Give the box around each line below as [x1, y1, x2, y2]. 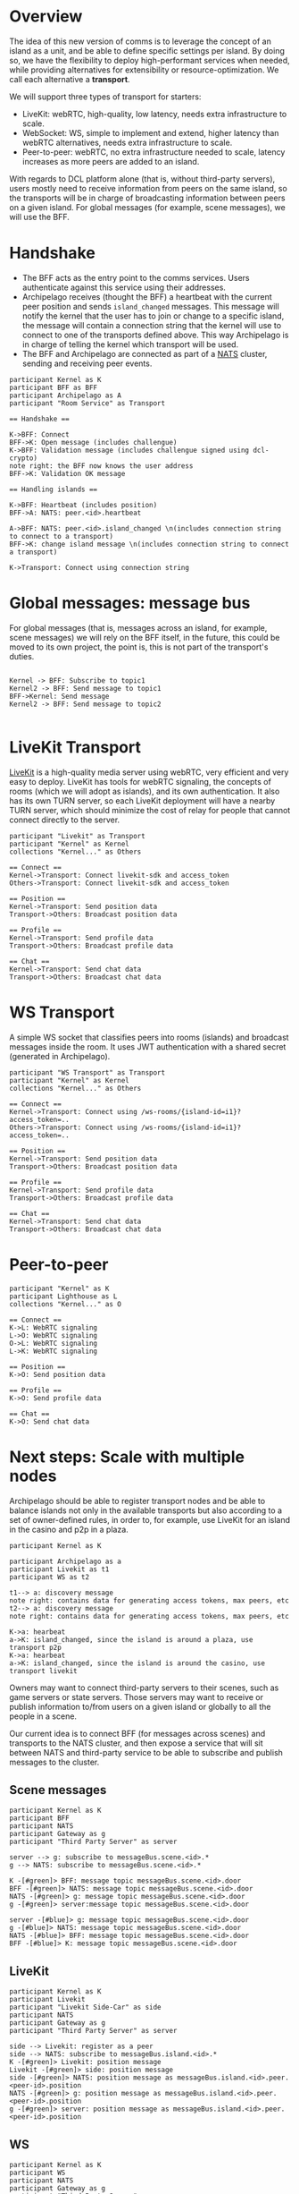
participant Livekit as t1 [9, 1564, 110, 1574]
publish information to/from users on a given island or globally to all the [9, 1701, 271, 1712]
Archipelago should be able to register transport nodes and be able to [9, 1495, 266, 1506]
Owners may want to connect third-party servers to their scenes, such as [9, 1682, 279, 1693]
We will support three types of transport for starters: [9, 91, 202, 102]
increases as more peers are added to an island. [21, 156, 200, 166]
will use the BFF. [9, 211, 70, 222]
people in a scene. [9, 1711, 78, 1722]
